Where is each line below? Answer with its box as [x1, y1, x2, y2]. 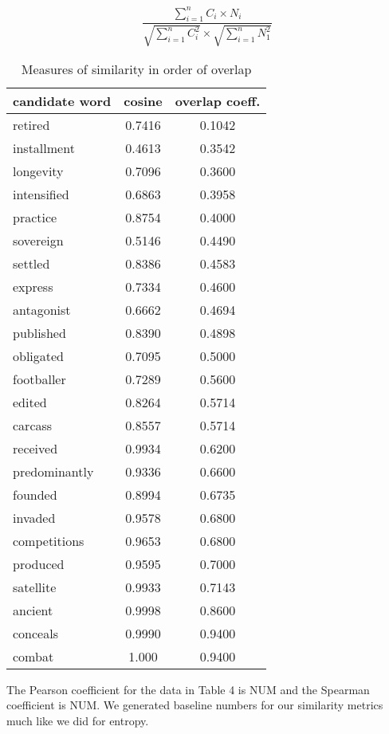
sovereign [13, 230, 64, 249]
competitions [13, 531, 84, 550]
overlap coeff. [175, 91, 261, 110]
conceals [13, 623, 58, 642]
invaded [13, 508, 56, 527]
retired [13, 115, 50, 134]
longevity [13, 161, 64, 180]
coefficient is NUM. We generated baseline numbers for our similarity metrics [6, 697, 383, 713]
